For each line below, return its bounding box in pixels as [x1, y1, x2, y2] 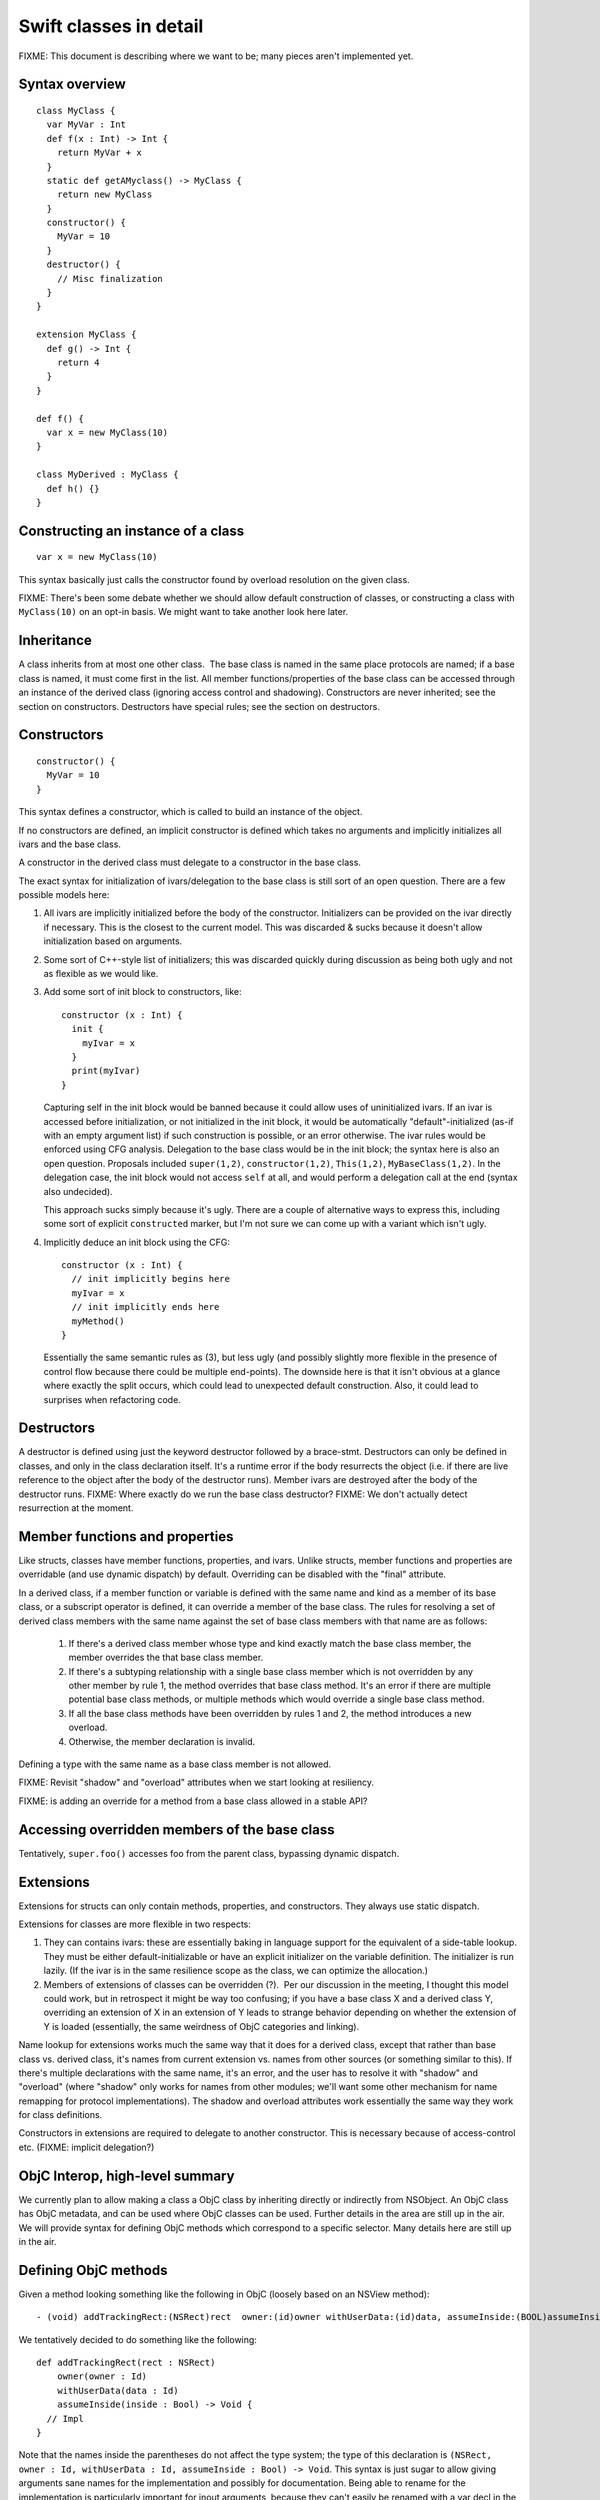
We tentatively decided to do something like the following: [18, 2333, 257, 2345]
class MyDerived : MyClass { [36, 469, 179, 480]
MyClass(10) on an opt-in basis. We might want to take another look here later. [18, 606, 349, 618]
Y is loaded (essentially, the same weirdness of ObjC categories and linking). [43, 2020, 360, 2032]
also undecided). [43, 1185, 114, 1197]
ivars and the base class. [18, 838, 122, 850]
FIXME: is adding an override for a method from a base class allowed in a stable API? [18, 1795, 368, 1807]
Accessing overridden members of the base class [18, 1821, 335, 1838]
